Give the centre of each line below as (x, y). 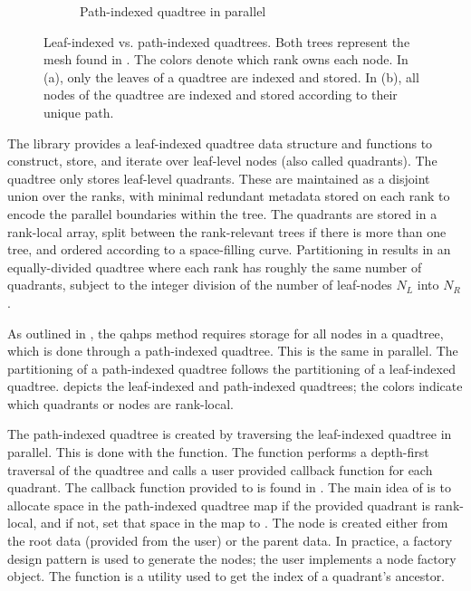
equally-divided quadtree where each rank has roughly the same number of (215, 267)
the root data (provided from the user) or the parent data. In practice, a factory (230, 541)
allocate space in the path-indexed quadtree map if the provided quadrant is (219, 505)
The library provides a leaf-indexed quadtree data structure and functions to (220, 143)
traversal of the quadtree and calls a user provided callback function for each (220, 469)
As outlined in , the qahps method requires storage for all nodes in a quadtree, (226, 333)
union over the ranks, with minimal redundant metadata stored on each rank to (229, 196)
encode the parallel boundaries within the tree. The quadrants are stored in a (222, 213)
